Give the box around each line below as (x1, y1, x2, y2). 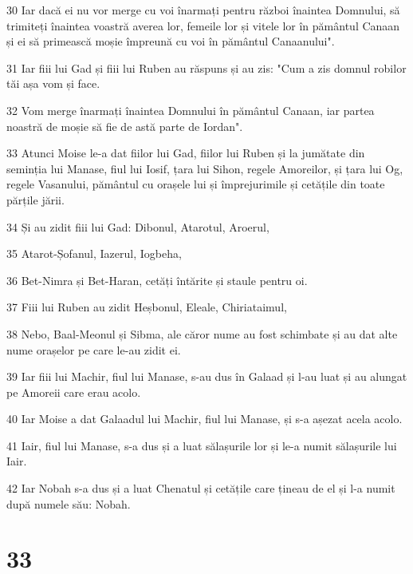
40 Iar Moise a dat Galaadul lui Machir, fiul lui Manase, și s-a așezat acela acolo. (6, 410, 403, 427)
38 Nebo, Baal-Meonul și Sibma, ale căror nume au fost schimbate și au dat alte (6, 325, 398, 342)
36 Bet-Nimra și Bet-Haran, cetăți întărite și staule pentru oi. (6, 271, 308, 288)
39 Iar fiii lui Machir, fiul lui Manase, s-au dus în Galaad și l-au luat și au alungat (6, 368, 407, 385)
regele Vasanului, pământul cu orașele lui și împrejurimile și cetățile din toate (6, 176, 385, 192)
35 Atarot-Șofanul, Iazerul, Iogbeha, (6, 245, 182, 262)
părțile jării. (6, 191, 65, 208)
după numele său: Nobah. (6, 495, 131, 512)
